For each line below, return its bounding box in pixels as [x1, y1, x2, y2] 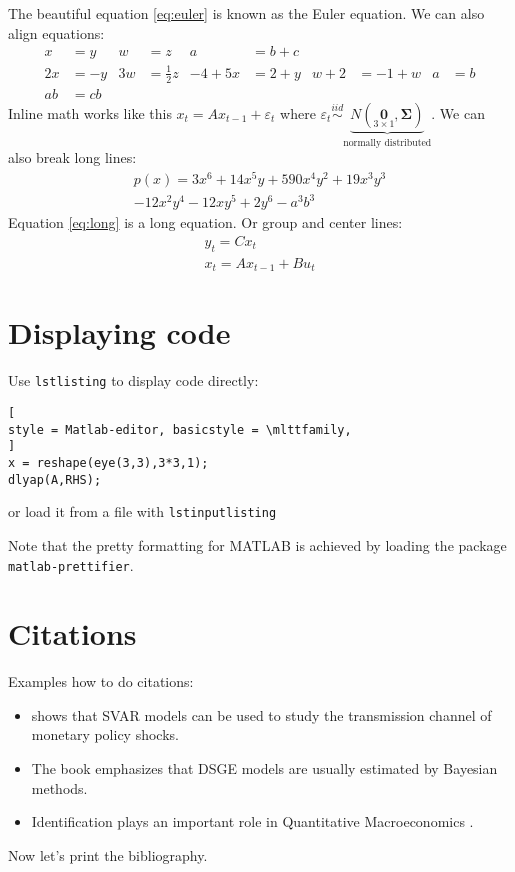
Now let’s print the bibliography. [8, 844, 208, 865]
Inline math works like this [8, 102, 172, 123]
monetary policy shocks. [31, 724, 179, 745]
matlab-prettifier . [8, 554, 134, 575]
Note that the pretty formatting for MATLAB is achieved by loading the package [8, 534, 507, 555]
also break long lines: [8, 147, 137, 168]
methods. [31, 777, 88, 798]
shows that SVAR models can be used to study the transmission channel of [31, 704, 492, 725]
